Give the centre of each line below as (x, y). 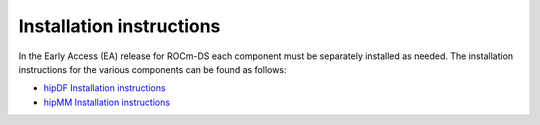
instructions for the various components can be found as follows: (152, 69)
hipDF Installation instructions (104, 88)
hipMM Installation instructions (106, 102)
